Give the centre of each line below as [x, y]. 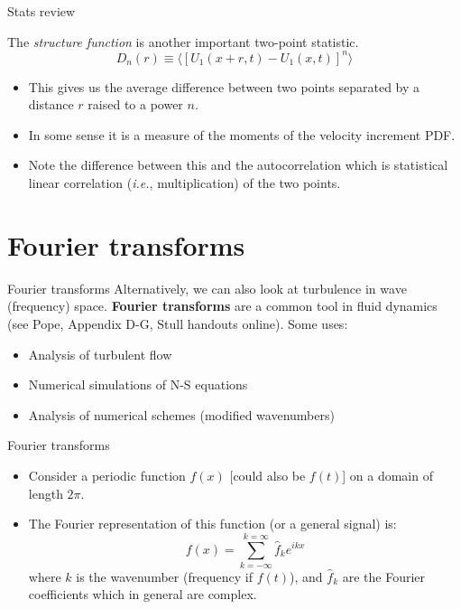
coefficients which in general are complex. [143, 594]
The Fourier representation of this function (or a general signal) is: [212, 524]
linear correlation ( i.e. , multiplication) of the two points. [184, 183]
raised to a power [135, 104]
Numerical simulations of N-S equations [138, 384]
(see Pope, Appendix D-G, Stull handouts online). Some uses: [178, 323]
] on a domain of [387, 475]
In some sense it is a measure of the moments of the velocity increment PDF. [242, 134]
